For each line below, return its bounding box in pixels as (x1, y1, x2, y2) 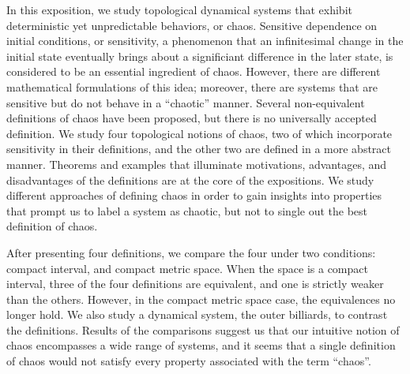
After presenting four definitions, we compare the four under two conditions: (6, 244, 376, 260)
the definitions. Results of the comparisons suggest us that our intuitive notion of (6, 321, 400, 338)
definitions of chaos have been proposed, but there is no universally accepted (6, 110, 377, 126)
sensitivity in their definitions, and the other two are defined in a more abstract (6, 140, 392, 157)
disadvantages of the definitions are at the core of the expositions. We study (6, 171, 374, 188)
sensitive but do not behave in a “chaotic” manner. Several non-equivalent (6, 94, 365, 110)
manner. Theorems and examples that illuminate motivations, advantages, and (6, 155, 387, 172)
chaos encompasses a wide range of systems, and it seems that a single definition (6, 337, 396, 353)
